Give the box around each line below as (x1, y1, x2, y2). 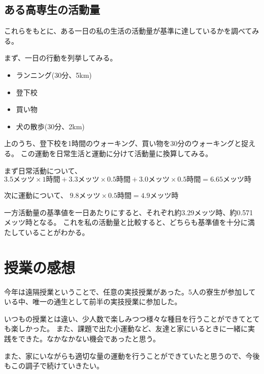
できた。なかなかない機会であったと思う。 (18, 333, 160, 344)
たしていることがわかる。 (4, 226, 89, 237)
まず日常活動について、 (4, 165, 82, 176)
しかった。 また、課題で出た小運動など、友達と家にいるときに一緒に (18, 323, 248, 334)
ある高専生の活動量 (4, 2, 100, 17)
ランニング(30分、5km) (16, 69, 92, 80)
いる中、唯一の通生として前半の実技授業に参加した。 (4, 296, 182, 307)
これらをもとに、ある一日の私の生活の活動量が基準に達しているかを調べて (4, 25, 252, 36)
